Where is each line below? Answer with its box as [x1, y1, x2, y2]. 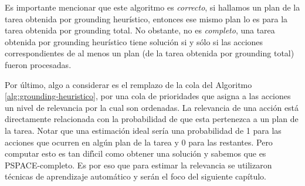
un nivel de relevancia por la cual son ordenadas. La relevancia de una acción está [5, 101, 299, 113]
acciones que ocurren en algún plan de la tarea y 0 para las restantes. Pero [5, 136, 273, 148]
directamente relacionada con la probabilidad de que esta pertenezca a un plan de [5, 113, 299, 125]
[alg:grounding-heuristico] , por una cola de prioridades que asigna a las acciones [5, 90, 291, 102]
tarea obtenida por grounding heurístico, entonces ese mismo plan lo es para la [5, 12, 288, 25]
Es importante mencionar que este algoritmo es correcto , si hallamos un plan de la [5, 1, 300, 13]
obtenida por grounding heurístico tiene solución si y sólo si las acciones [5, 35, 263, 48]
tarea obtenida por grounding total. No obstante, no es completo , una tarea [5, 24, 275, 36]
